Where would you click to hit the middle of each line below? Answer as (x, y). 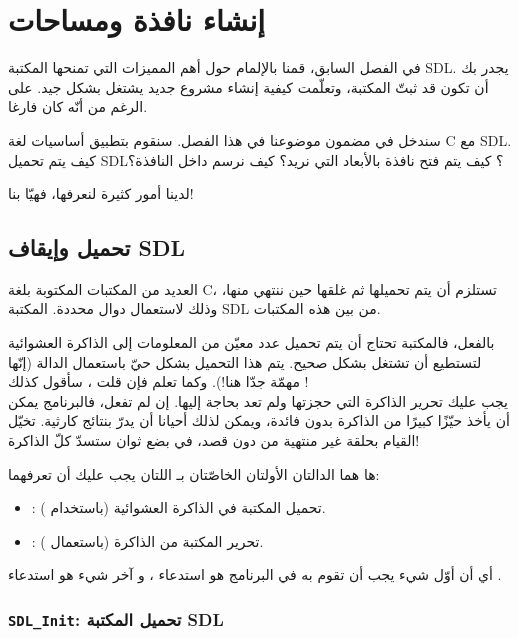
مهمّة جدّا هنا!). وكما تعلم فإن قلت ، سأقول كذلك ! (158, 381)
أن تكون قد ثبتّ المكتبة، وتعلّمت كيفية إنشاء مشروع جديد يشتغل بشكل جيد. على (248, 86)
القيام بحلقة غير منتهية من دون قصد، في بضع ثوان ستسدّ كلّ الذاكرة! (214, 440)
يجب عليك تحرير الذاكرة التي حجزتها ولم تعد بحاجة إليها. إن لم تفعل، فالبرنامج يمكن (258, 400)
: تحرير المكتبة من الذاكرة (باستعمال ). (147, 540)
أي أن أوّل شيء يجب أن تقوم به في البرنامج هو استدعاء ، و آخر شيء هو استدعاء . (255, 574)
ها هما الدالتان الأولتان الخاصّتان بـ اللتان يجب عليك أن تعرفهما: (194, 473)
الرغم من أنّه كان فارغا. (78, 106)
